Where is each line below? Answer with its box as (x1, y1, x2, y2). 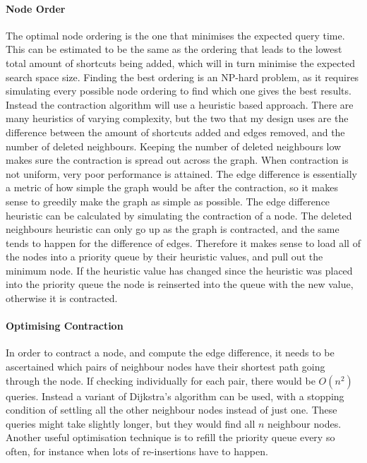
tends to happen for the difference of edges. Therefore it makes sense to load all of (6, 235, 361, 250)
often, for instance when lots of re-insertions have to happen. (6, 444, 268, 459)
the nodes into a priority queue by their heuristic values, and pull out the (6, 249, 323, 264)
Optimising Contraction (6, 318, 124, 333)
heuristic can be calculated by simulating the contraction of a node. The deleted (6, 208, 352, 222)
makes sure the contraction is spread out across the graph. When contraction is (6, 152, 349, 167)
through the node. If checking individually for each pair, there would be (6, 373, 315, 387)
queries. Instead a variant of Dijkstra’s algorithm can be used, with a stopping (6, 388, 344, 403)
